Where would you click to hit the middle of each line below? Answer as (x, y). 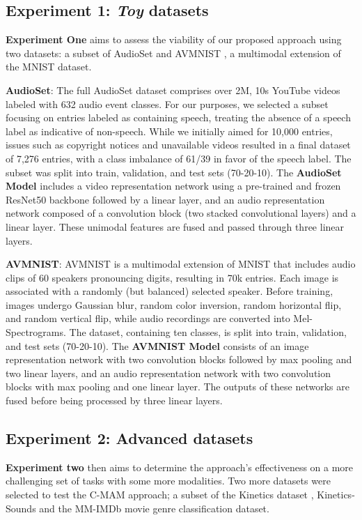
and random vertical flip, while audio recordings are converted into (148, 318)
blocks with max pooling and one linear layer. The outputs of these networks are (178, 387)
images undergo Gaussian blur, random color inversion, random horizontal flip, (174, 304)
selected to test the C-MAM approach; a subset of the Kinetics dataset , (160, 495)
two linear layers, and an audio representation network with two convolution (168, 373)
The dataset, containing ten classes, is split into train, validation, (208, 332)
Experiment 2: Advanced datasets (129, 438)
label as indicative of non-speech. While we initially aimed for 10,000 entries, (169, 131)
